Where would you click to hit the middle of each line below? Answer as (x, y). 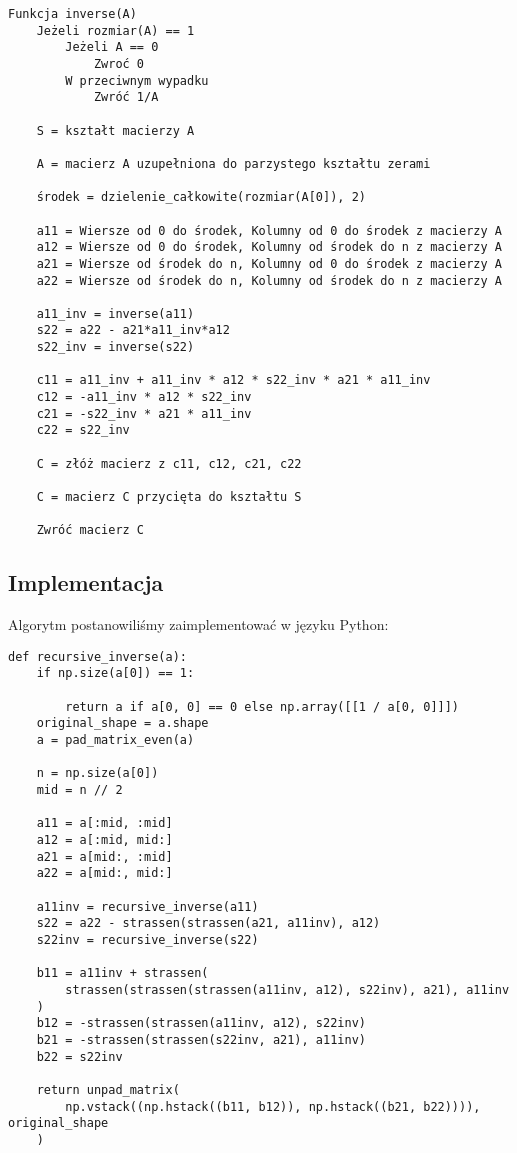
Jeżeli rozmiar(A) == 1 (115, 30)
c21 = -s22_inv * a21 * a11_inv (144, 413)
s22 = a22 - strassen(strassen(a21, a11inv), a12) (208, 923)
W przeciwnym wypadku (137, 80)
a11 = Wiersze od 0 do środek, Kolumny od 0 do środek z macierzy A (269, 230)
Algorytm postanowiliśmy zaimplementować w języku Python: (198, 624)
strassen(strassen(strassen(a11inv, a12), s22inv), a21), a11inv (287, 989)
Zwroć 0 (119, 63)
